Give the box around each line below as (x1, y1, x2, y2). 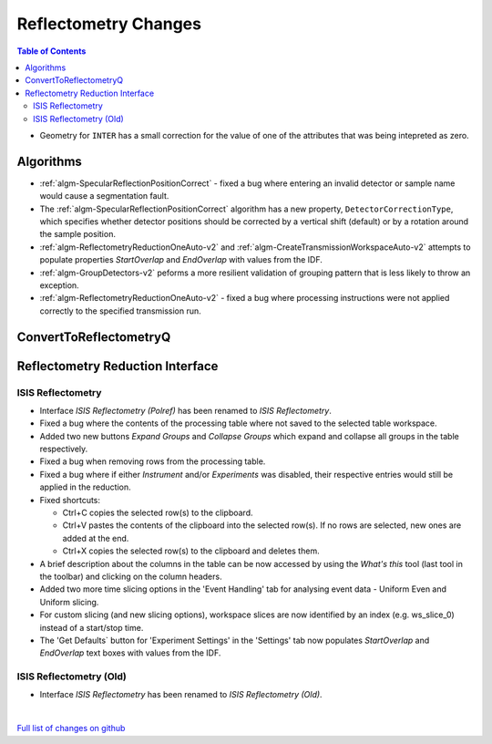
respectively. (39, 443, 88, 455)
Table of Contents (16, 46, 87, 57)
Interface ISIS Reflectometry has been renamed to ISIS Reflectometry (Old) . (39, 689, 323, 700)
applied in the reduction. (39, 481, 131, 492)
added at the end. (62, 532, 129, 543)
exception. (39, 279, 79, 291)
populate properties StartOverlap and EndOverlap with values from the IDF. (39, 254, 323, 265)
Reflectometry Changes (16, 14, 202, 34)
